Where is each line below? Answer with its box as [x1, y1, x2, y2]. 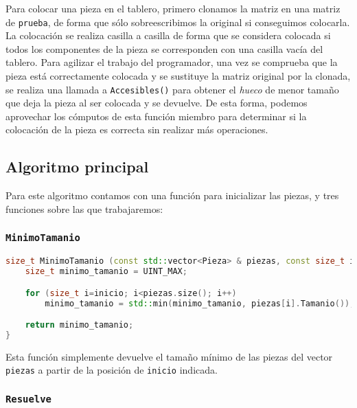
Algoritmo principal [5, 156, 149, 177]
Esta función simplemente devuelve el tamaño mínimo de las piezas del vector [5, 349, 333, 363]
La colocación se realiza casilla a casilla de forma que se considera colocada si [5, 28, 331, 43]
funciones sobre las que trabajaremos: [5, 201, 163, 216]
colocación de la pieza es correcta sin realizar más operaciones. [5, 122, 268, 137]
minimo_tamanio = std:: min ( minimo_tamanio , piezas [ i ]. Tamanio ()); [45, 298, 355, 308]
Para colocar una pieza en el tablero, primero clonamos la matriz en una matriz [5, 1, 341, 15]
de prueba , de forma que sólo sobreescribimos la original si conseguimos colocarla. [5, 14, 350, 29]
